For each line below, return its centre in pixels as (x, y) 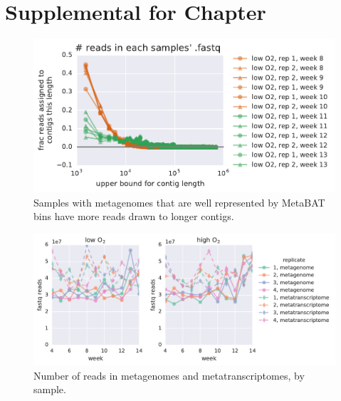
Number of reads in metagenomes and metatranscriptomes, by (169, 375)
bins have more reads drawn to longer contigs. (134, 216)
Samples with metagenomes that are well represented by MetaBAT (179, 202)
